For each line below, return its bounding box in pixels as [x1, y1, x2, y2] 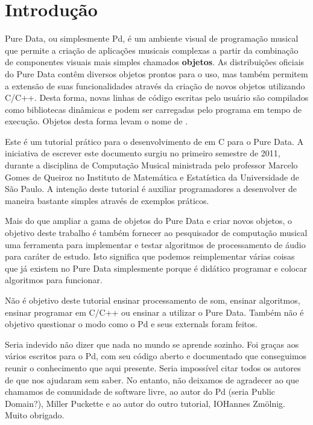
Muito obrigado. [5, 409, 65, 421]
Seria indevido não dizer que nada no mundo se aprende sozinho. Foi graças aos [5, 337, 299, 350]
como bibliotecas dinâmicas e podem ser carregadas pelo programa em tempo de [5, 103, 302, 115]
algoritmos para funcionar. [5, 273, 103, 286]
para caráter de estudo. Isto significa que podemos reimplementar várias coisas [5, 250, 295, 263]
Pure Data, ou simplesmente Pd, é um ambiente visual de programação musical [5, 32, 299, 45]
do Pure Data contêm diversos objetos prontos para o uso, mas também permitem [5, 67, 308, 80]
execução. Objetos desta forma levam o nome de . [5, 115, 188, 127]
